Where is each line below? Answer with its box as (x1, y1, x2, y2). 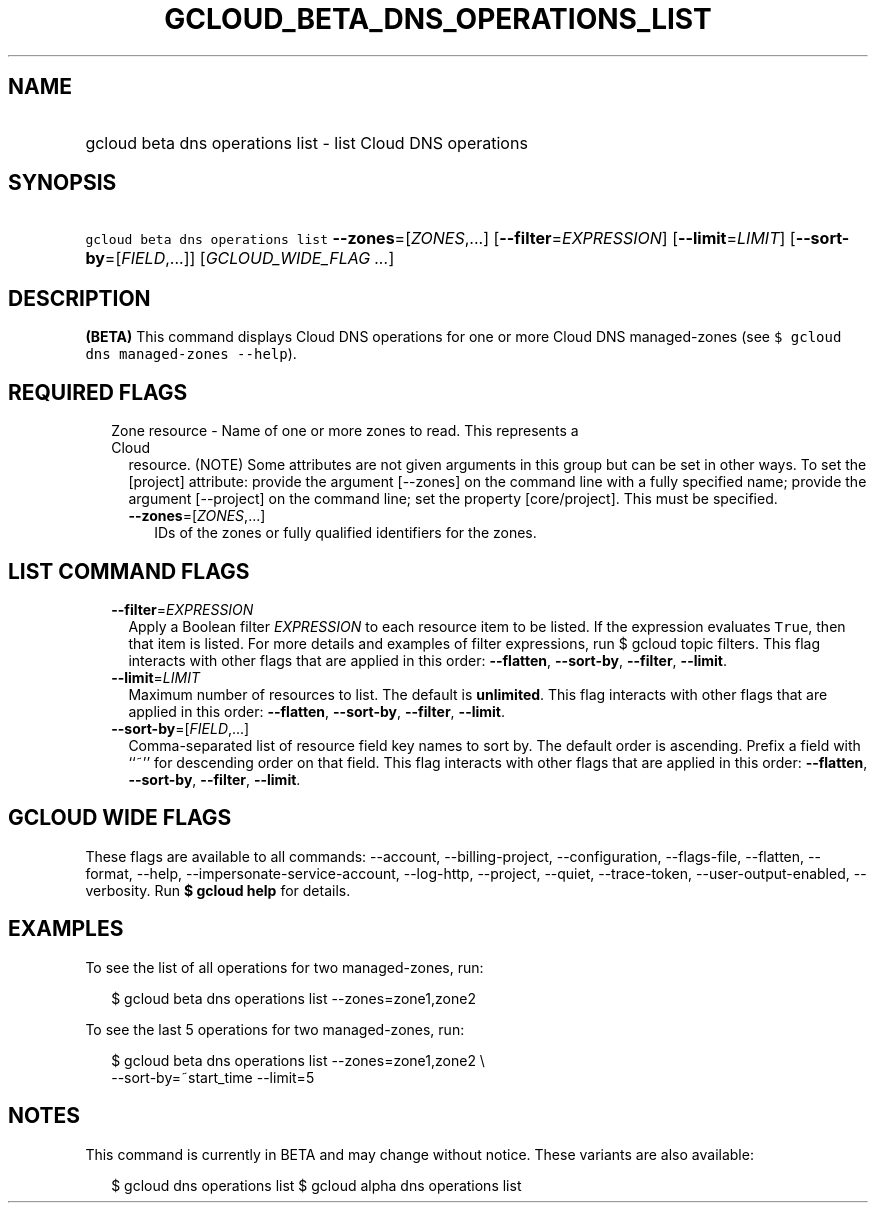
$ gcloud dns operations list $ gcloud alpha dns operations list (111, 1176, 522, 1194)
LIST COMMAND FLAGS (8, 558, 250, 584)
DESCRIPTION (8, 285, 151, 311)
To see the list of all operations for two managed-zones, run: (85, 958, 484, 976)
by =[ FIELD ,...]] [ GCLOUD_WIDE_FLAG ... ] (85, 248, 395, 269)
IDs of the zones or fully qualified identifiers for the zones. (154, 524, 537, 542)
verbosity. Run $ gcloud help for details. (85, 881, 351, 899)
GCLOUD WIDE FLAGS (8, 805, 232, 831)
